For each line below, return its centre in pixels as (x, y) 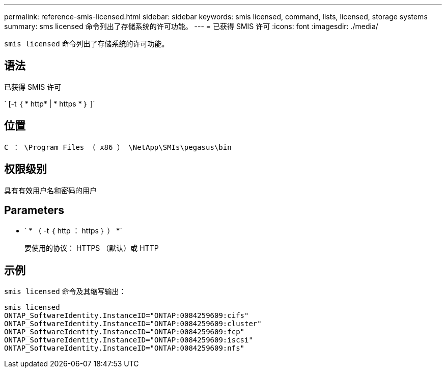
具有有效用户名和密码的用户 (50, 190)
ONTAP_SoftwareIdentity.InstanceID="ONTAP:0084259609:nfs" (124, 348)
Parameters (34, 210)
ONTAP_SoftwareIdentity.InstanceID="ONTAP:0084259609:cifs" (127, 316)
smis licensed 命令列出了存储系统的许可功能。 (87, 44)
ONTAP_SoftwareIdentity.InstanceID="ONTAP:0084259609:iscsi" (129, 340)
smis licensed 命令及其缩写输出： (65, 291)
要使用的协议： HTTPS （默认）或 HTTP (92, 248)
